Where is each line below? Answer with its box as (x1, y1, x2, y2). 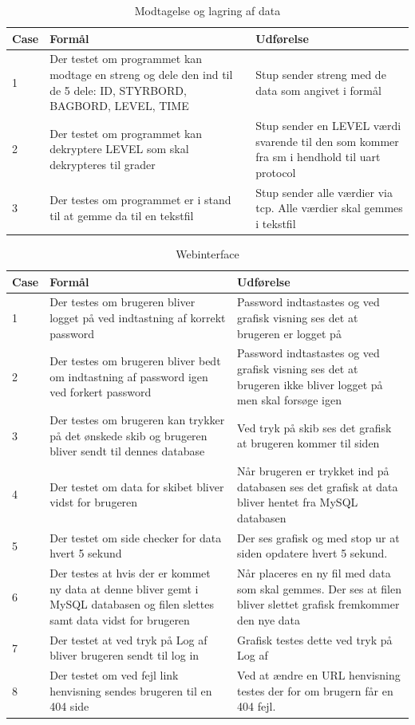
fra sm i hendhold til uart (255, 148, 381, 165)
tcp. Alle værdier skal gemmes (255, 199, 403, 216)
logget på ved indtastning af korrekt (49, 309, 226, 325)
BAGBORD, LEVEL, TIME (49, 97, 189, 114)
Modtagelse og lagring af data (134, 2, 281, 18)
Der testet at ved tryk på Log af (49, 631, 207, 648)
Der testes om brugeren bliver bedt (49, 353, 221, 369)
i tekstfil (255, 215, 296, 231)
